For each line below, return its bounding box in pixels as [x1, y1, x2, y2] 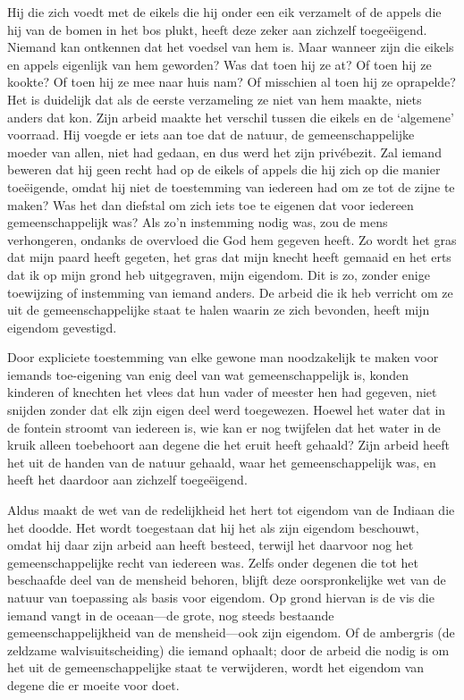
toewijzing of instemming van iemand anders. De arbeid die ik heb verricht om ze [7, 283, 453, 301]
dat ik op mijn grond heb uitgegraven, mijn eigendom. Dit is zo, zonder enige [7, 265, 430, 283]
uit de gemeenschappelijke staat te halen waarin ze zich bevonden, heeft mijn [7, 300, 430, 319]
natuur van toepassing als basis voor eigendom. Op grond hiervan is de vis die [7, 588, 434, 606]
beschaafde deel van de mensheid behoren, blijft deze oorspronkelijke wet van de [7, 570, 446, 589]
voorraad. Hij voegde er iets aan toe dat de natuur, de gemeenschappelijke [7, 125, 415, 144]
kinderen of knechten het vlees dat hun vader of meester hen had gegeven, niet [7, 383, 437, 401]
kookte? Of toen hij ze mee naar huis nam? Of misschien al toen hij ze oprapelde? [7, 72, 456, 91]
